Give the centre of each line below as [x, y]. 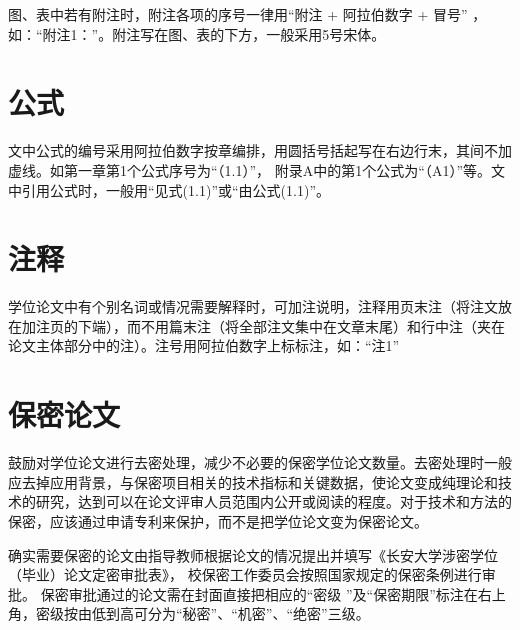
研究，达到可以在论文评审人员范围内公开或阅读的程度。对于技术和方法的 [273, 501]
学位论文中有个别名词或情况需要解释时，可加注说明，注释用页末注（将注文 [253, 306]
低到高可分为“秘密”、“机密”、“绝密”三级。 [230, 613]
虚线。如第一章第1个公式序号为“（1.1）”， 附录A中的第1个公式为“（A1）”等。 [249, 169]
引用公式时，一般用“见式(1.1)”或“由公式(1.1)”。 [175, 189]
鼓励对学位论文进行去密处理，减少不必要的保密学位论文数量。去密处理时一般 [260, 462]
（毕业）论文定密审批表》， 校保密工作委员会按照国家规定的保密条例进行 [245, 574]
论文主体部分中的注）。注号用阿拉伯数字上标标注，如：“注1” [204, 345]
